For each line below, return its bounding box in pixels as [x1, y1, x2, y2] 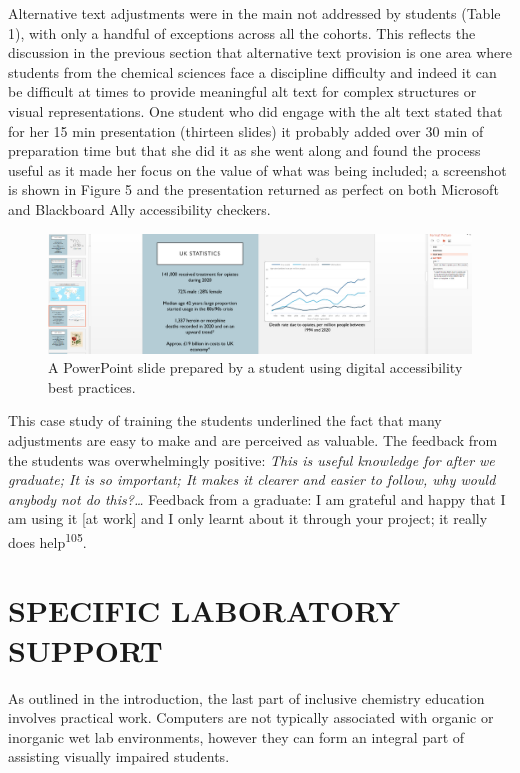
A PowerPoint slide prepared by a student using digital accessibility [48, 357, 463, 378]
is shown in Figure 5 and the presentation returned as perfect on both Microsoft [8, 179, 499, 200]
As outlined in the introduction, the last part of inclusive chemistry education [8, 687, 485, 708]
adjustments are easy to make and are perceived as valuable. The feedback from [8, 429, 498, 450]
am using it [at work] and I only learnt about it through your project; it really [8, 508, 488, 529]
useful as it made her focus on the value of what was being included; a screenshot [8, 159, 507, 180]
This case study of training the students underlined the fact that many [8, 410, 442, 431]
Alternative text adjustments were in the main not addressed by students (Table [8, 3, 501, 23]
